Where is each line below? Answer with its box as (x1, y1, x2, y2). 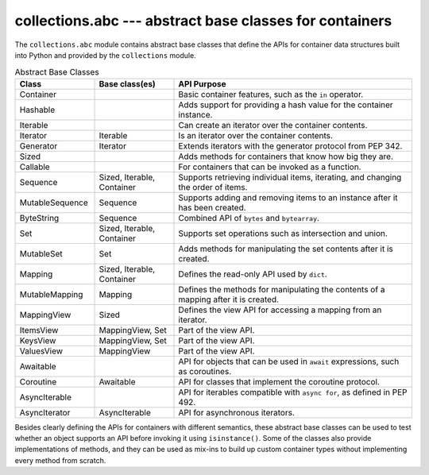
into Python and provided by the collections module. (14, 50, 196, 60)
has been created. (178, 202, 246, 213)
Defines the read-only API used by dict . (178, 268, 327, 280)
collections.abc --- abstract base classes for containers (14, 12, 392, 29)
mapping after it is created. (178, 294, 280, 305)
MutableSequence (19, 197, 89, 208)
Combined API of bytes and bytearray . (178, 212, 319, 223)
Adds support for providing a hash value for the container (178, 99, 393, 110)
